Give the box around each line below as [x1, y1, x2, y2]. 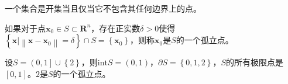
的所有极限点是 [225, 56, 283, 68]
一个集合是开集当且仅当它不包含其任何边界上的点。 [5, 2, 201, 14]
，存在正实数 [91, 22, 140, 34]
